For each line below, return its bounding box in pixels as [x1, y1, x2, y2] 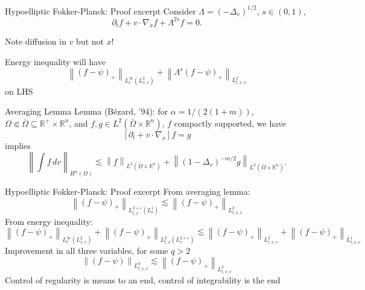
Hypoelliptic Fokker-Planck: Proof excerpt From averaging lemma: [5, 185, 250, 198]
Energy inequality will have [5, 55, 106, 68]
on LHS [5, 84, 33, 97]
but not [76, 35, 104, 48]
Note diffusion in [5, 35, 66, 48]
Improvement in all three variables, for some [5, 244, 168, 257]
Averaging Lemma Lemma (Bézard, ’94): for [5, 105, 168, 118]
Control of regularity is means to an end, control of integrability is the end [5, 273, 281, 286]
